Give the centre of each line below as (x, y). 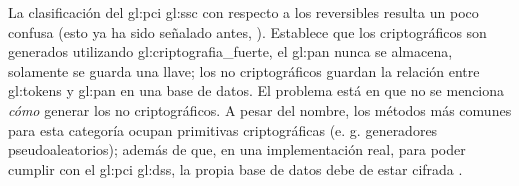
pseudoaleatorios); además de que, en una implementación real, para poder (237, 149)
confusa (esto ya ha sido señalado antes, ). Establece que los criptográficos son (247, 31)
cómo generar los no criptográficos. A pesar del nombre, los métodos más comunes (260, 109)
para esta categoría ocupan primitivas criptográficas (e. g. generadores (223, 129)
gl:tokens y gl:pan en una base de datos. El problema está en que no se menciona (256, 90)
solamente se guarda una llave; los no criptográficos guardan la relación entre (244, 70)
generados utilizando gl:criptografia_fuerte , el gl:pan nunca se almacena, (230, 51)
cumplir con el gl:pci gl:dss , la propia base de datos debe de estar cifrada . (235, 168)
